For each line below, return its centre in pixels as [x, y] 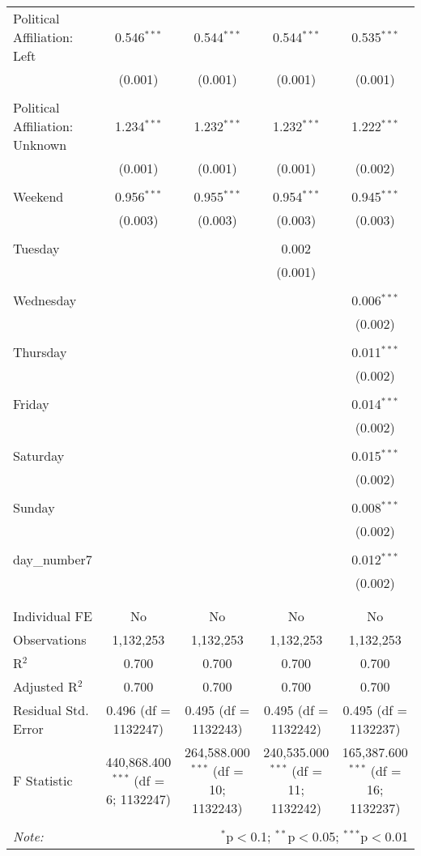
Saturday [39, 456]
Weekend [38, 196]
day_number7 [53, 559]
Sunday [34, 507]
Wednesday [45, 300]
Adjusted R [45, 686]
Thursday [40, 352]
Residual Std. [51, 710]
